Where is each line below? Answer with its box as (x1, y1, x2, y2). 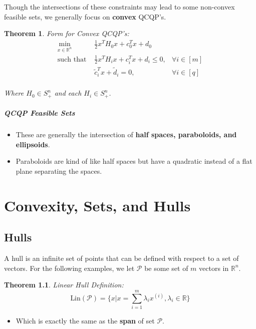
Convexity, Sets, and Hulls (4, 195, 191, 215)
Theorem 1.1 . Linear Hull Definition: (4, 279, 124, 290)
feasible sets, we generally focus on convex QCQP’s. (4, 11, 166, 22)
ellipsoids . (16, 139, 50, 149)
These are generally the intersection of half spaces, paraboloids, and (16, 129, 237, 140)
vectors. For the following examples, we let (4, 262, 135, 273)
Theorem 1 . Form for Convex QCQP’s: (4, 28, 129, 39)
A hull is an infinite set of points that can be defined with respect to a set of (4, 253, 239, 263)
